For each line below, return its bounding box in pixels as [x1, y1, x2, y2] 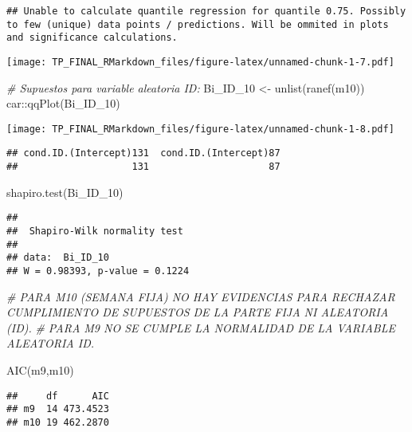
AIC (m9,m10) [6, 362, 74, 379]
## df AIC [6, 390, 109, 402]
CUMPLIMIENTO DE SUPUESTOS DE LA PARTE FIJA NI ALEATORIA [6, 304, 389, 320]
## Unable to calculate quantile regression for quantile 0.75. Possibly [6, 6, 406, 17]
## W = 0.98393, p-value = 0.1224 [6, 265, 190, 277]
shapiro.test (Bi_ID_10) [6, 183, 124, 200]
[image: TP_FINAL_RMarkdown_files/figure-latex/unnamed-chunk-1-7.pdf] [6, 56, 394, 68]
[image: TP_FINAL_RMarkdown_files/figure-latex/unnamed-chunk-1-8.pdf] [6, 123, 394, 135]
